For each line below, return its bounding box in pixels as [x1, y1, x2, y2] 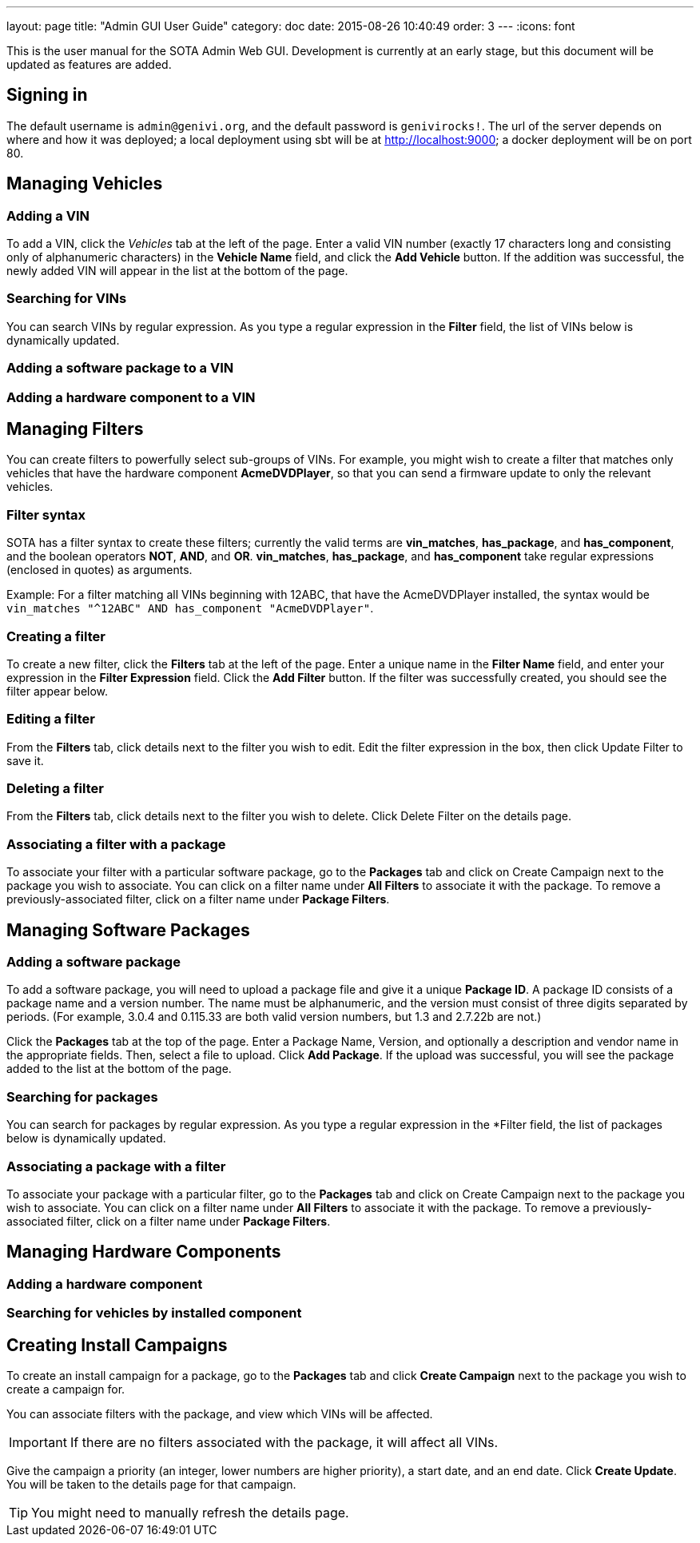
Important [9, 1433, 67, 1450]
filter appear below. [6, 684, 109, 698]
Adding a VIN [6, 207, 89, 224]
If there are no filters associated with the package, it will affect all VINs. [70, 1433, 499, 1450]
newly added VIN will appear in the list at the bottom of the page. [6, 264, 348, 278]
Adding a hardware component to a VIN [6, 389, 256, 405]
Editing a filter [6, 711, 95, 728]
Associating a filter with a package [6, 835, 226, 852]
